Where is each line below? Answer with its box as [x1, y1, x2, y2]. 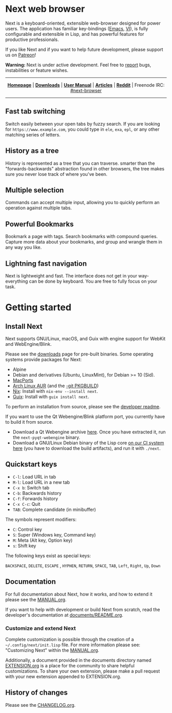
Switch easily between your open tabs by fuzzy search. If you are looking [5, 121, 160, 127]
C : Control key [12, 526, 42, 532]
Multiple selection [5, 186, 64, 194]
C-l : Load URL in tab [12, 473, 56, 480]
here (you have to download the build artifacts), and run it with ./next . [12, 445, 161, 451]
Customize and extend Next [5, 624, 76, 631]
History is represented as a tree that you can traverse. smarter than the [5, 160, 155, 166]
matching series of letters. [5, 131, 60, 137]
